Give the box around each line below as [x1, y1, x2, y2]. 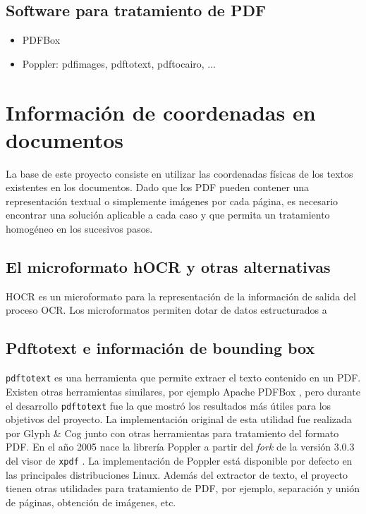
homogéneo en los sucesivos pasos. [6, 221, 153, 236]
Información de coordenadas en [6, 97, 316, 126]
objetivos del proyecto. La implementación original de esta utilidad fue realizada [6, 412, 352, 427]
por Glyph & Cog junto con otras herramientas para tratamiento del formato [6, 425, 339, 440]
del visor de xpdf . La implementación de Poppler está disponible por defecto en [6, 453, 353, 467]
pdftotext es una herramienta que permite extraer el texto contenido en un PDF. [6, 370, 361, 385]
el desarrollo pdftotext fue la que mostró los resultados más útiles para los [6, 398, 331, 412]
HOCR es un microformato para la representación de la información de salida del [6, 288, 356, 303]
